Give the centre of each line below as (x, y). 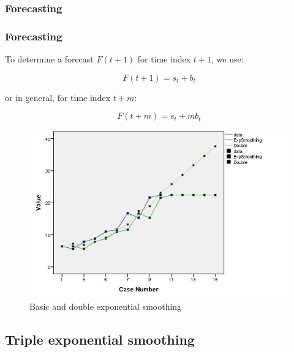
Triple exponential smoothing (100, 339)
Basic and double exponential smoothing (106, 306)
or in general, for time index (58, 97)
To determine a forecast (49, 59)
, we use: (228, 59)
